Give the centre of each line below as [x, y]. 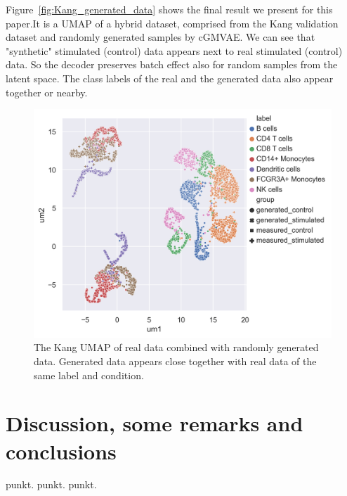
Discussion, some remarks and [155, 423]
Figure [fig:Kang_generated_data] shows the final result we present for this [169, 9]
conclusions [61, 451]
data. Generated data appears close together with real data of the [175, 361]
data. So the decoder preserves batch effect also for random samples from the [172, 64]
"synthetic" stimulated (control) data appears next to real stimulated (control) [174, 50]
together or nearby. [47, 92]
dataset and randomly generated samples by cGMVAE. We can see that [161, 37]
